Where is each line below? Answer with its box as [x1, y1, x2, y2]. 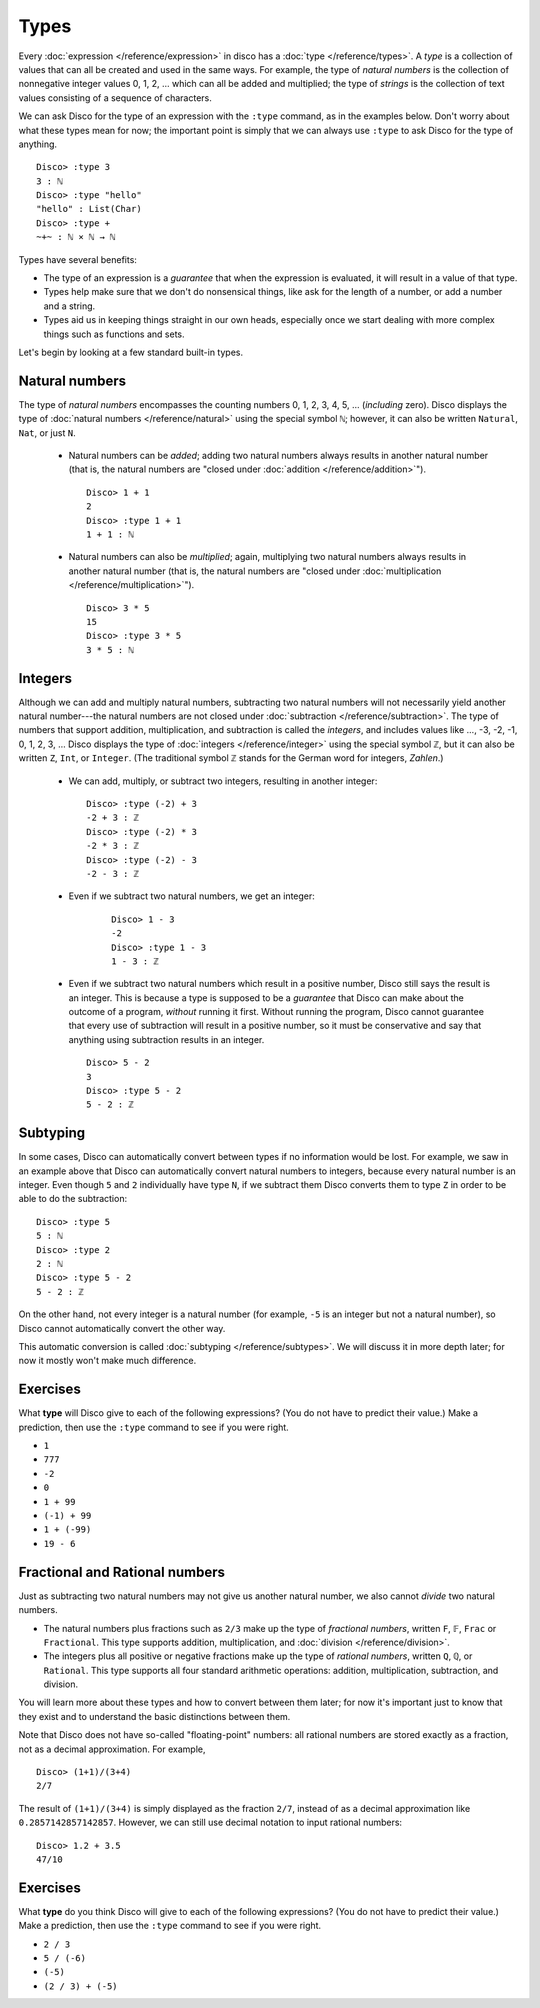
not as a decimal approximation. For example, [18, 1743, 206, 1755]
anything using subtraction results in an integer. [68, 1033, 265, 1045]
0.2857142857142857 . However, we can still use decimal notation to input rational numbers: [18, 1816, 403, 1829]
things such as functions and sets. [43, 328, 185, 340]
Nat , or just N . [18, 426, 76, 439]
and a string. [43, 300, 96, 312]
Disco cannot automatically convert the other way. [18, 1322, 226, 1334]
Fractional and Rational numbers [18, 1563, 225, 1580]
